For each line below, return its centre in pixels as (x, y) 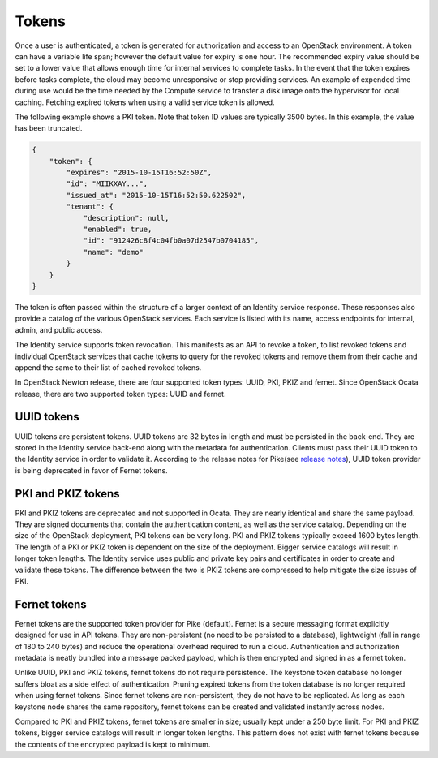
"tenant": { (90, 207)
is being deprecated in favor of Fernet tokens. (91, 470)
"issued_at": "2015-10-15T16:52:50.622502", (156, 195)
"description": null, (126, 218)
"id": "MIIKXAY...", (107, 184)
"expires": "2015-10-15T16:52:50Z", (139, 173)
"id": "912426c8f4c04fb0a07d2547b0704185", (171, 241)
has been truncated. (49, 128)
